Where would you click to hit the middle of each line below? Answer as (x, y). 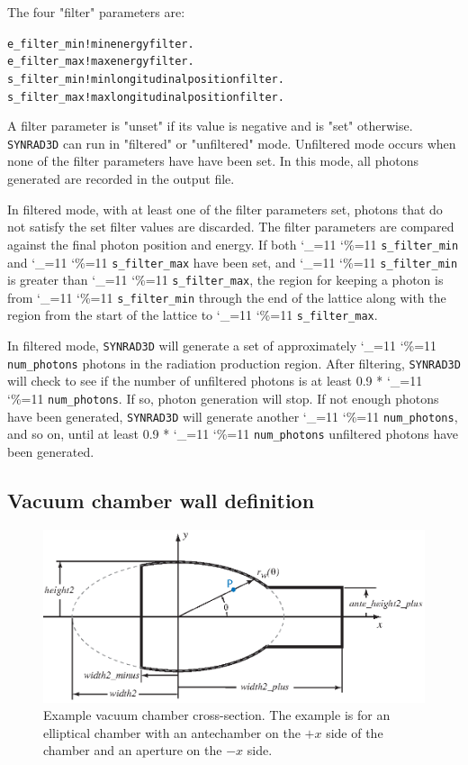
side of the (355, 732)
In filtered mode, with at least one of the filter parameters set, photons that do (225, 209)
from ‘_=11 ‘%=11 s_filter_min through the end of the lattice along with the (227, 297)
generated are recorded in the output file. (121, 179)
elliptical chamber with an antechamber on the (172, 732)
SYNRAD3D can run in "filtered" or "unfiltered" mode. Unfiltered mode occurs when (232, 143)
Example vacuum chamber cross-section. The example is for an (217, 715)
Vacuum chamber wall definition (161, 500)
